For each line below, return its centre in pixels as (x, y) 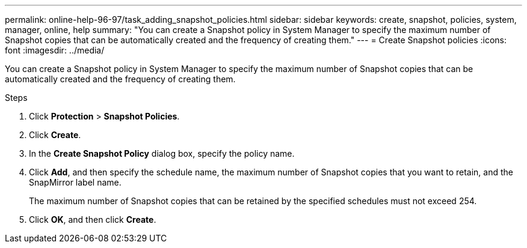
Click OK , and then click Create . (93, 219)
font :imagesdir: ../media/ (55, 50)
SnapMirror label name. (75, 182)
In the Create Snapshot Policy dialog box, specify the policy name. (162, 153)
